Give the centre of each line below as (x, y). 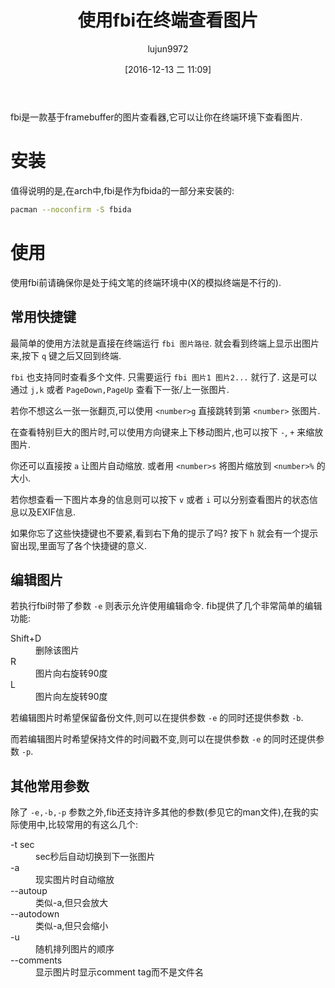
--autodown (35, 914)
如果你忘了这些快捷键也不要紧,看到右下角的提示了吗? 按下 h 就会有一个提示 (164, 533)
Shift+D (26, 638)
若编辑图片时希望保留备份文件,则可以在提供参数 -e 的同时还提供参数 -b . (157, 718)
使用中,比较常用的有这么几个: (78, 825)
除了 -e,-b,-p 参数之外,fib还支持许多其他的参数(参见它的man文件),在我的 (160, 812)
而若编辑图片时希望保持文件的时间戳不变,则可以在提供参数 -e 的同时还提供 (163, 739)
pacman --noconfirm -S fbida (71, 209)
